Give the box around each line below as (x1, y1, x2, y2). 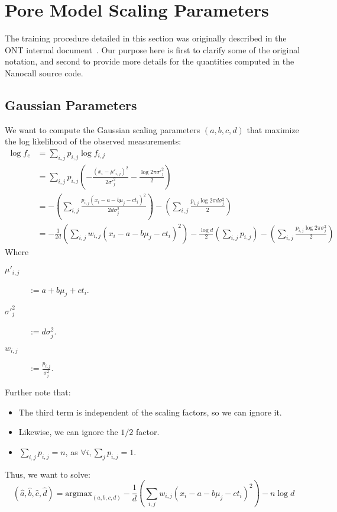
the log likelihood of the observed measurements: (5, 135, 182, 147)
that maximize (247, 123, 299, 136)
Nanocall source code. (5, 66, 83, 79)
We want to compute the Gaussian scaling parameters (5, 123, 200, 136)
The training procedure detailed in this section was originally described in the (5, 32, 287, 44)
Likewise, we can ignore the (18, 426, 118, 438)
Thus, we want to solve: (5, 468, 90, 480)
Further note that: (5, 386, 71, 398)
